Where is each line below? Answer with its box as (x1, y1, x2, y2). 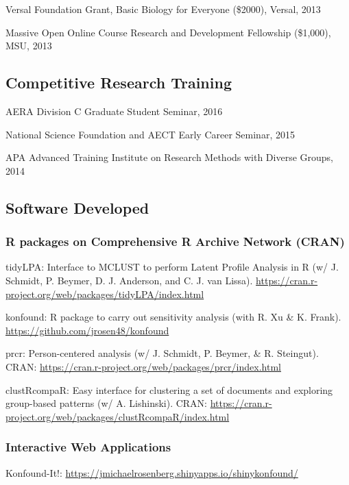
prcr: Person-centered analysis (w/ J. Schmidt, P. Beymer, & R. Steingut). (5, 346, 319, 360)
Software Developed (5, 197, 149, 218)
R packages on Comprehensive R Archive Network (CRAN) (5, 233, 345, 250)
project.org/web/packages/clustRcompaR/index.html (5, 409, 230, 423)
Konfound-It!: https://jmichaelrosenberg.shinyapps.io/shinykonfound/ (5, 465, 298, 480)
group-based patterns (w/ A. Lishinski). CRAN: (5, 396, 208, 410)
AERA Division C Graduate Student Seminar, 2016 (5, 103, 223, 118)
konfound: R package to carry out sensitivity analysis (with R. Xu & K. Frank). (5, 310, 341, 324)
